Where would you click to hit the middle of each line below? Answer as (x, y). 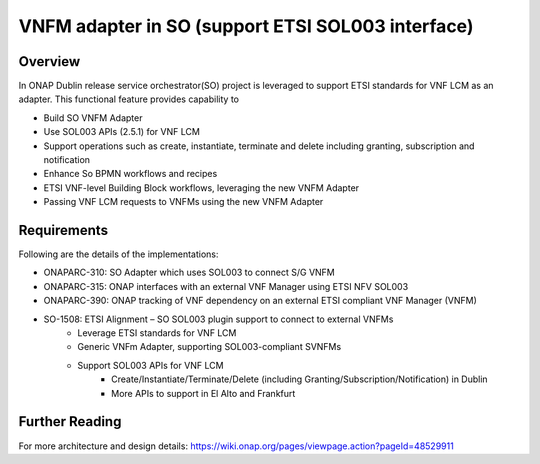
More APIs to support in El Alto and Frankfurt (203, 393)
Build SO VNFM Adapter (93, 117)
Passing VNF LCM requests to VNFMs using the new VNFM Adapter (183, 202)
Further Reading (70, 421)
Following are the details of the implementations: (118, 254)
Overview (49, 61)
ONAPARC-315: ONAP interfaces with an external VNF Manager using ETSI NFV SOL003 (226, 286)
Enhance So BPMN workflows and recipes (130, 174)
